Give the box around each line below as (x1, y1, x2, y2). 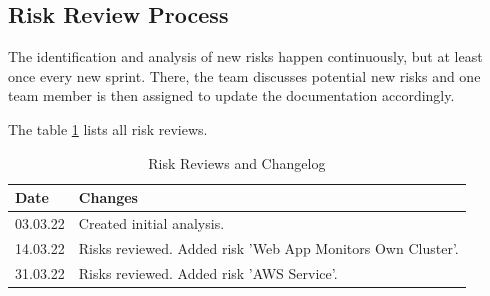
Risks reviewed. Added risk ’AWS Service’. (78, 262, 338, 283)
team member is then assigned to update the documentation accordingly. (8, 85, 455, 106)
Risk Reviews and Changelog (148, 152, 326, 173)
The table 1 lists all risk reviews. (8, 118, 208, 139)
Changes (78, 187, 138, 208)
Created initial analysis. (78, 213, 225, 234)
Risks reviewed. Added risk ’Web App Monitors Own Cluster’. (78, 237, 459, 258)
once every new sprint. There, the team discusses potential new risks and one (8, 65, 481, 86)
